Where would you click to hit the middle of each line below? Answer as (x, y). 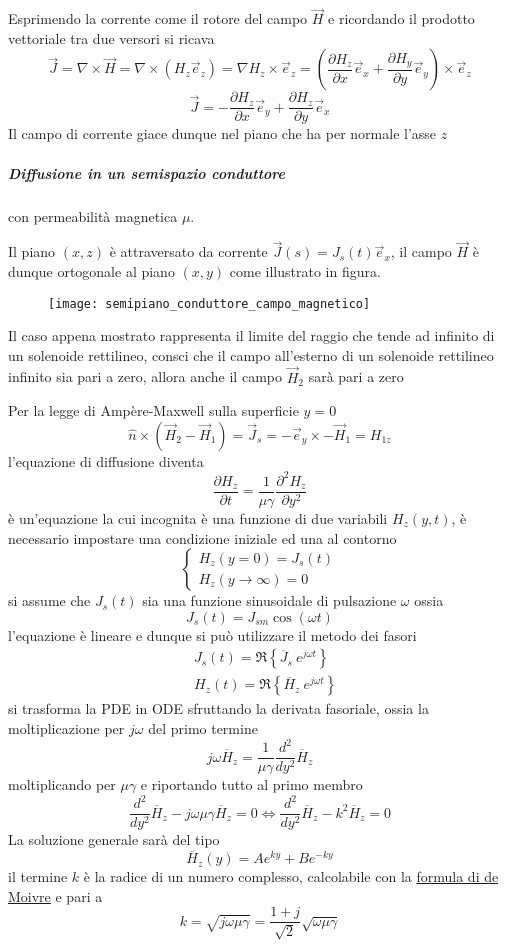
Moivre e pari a (55, 895)
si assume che (49, 600)
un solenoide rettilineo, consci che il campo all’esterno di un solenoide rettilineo (251, 354)
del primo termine (203, 728)
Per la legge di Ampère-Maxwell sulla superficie (153, 410)
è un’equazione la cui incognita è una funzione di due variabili (198, 518)
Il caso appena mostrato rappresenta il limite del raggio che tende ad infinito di (251, 335)
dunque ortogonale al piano (91, 271)
